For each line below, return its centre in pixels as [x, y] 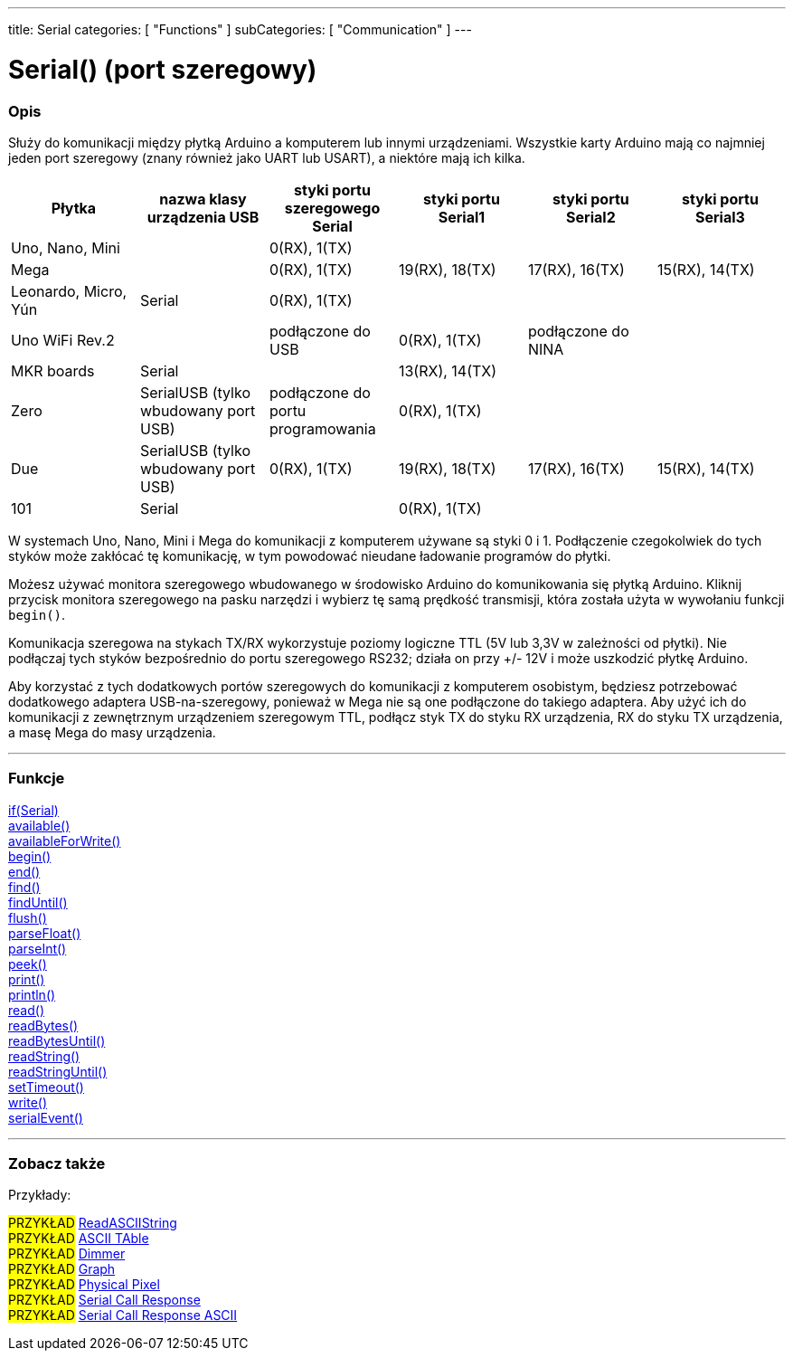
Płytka [74, 208]
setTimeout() [46, 1087]
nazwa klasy [203, 199]
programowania [322, 428]
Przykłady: [40, 1195]
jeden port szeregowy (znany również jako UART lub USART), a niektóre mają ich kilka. [267, 157]
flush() [28, 917]
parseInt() [38, 948]
